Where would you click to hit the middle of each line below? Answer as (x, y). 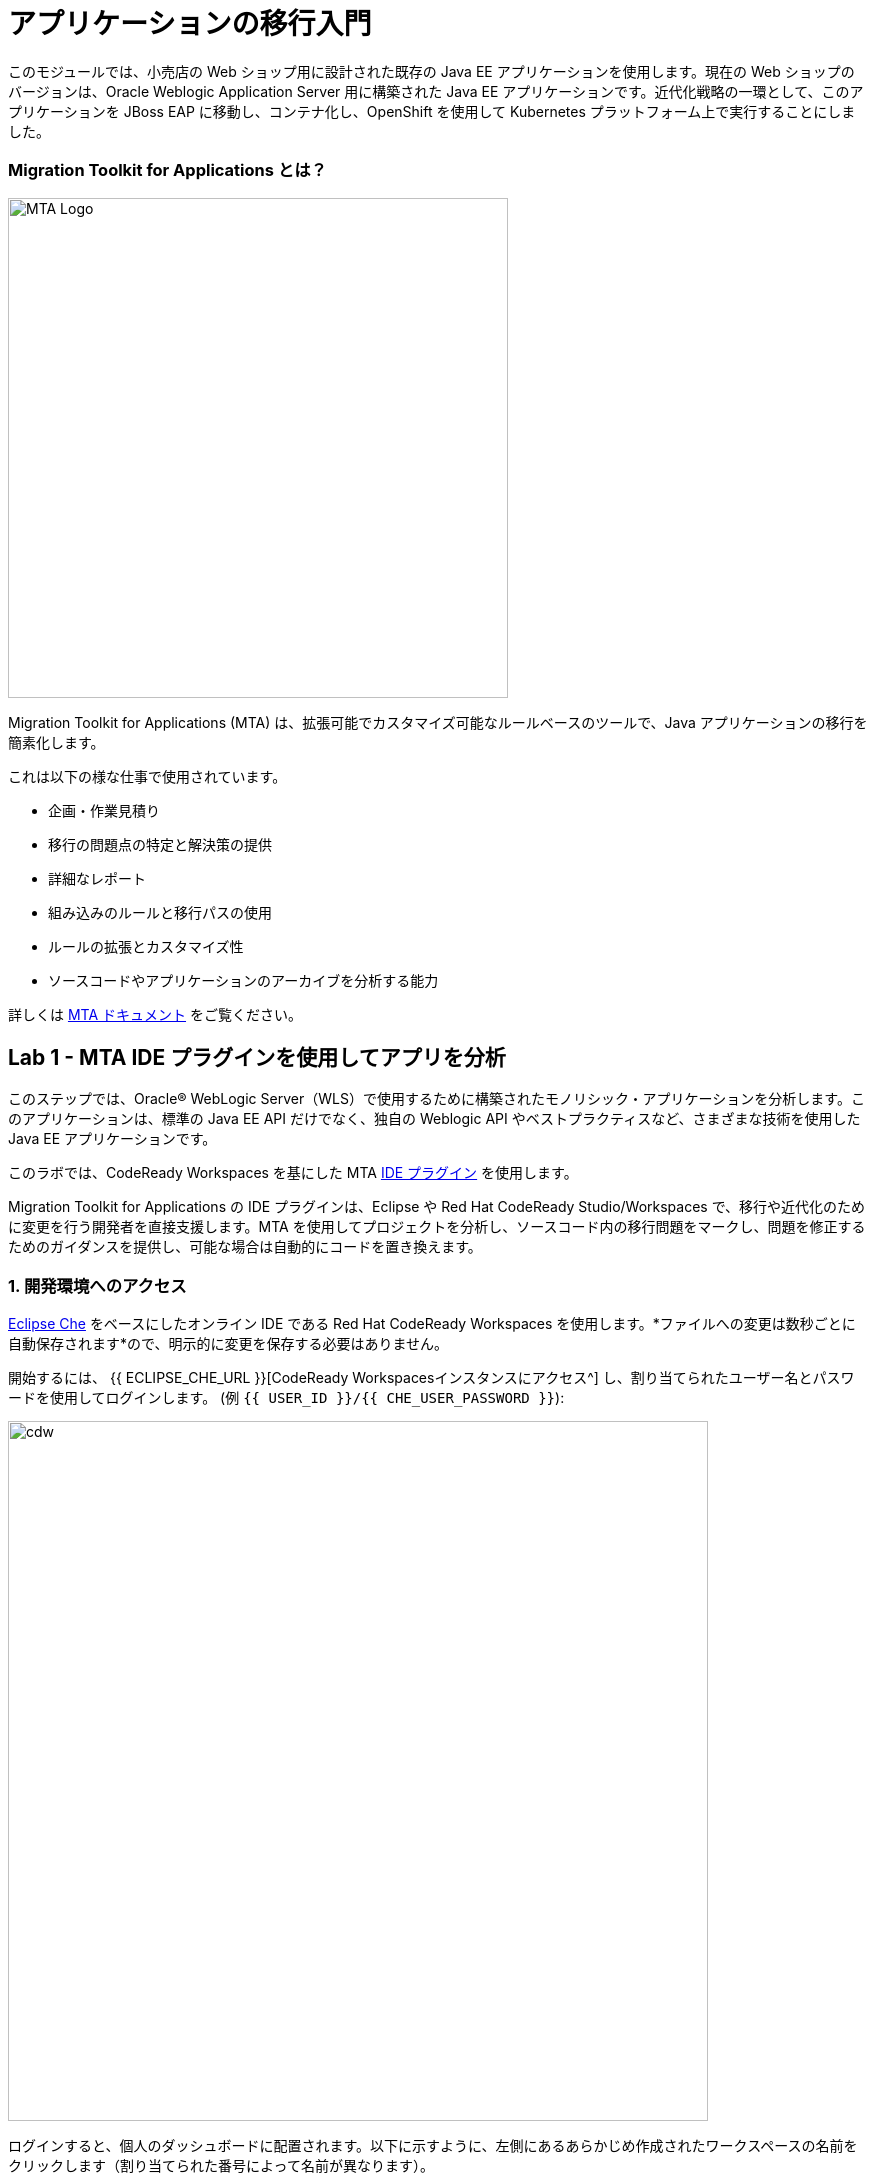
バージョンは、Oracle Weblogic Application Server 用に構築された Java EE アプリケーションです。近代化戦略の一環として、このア (436, 91)
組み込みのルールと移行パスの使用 (160, 912)
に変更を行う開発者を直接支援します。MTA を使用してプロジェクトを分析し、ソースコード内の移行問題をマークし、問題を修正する (437, 1227)
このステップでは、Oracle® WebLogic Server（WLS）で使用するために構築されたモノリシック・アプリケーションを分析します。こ (436, 1099)
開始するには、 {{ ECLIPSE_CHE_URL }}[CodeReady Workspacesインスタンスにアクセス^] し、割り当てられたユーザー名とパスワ (431, 1378)
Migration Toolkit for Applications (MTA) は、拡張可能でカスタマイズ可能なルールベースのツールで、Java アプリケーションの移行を (438, 722)
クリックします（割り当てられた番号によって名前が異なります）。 (221, 2166)
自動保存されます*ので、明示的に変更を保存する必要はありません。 (228, 1344)
